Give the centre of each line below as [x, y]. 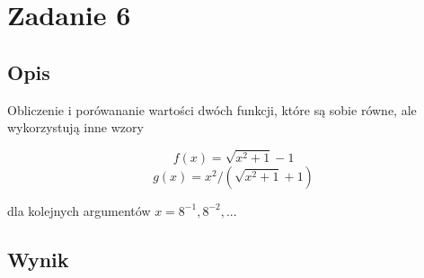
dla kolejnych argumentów [79, 210]
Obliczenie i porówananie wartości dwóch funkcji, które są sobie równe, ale [212, 109]
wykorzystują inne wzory [75, 127]
